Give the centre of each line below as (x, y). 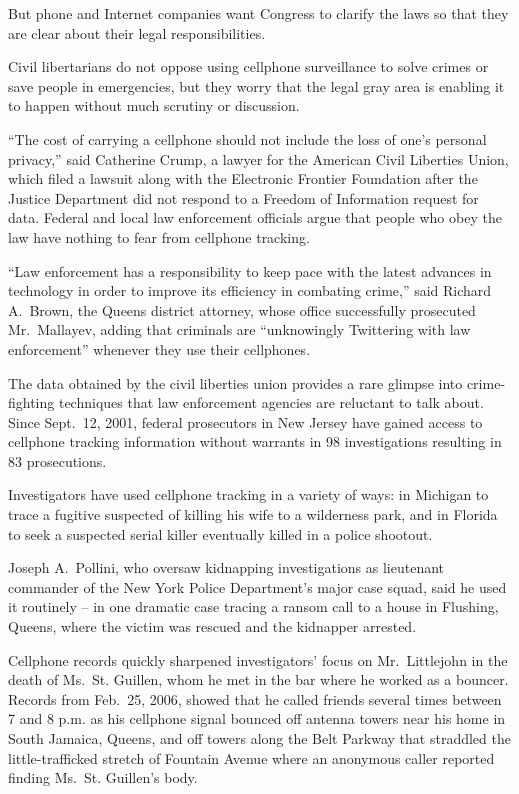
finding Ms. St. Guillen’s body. (103, 777)
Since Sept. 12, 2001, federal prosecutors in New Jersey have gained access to (245, 421)
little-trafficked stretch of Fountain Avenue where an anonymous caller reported (251, 757)
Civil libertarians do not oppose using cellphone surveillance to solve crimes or (248, 66)
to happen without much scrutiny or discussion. (154, 105)
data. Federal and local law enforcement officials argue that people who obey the (255, 217)
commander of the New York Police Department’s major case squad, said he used (257, 586)
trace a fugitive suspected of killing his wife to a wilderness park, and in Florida (253, 514)
